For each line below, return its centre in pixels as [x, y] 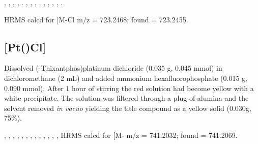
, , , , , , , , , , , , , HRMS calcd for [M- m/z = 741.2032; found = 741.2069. [121, 135]
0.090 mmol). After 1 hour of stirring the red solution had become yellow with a [129, 88]
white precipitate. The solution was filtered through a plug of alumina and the [126, 98]
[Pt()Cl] [25, 47]
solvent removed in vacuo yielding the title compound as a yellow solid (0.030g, [128, 108]
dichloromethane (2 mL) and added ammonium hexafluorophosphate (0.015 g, [126, 78]
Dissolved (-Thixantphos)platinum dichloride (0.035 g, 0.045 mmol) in [113, 68]
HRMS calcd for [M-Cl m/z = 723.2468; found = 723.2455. [96, 19]
